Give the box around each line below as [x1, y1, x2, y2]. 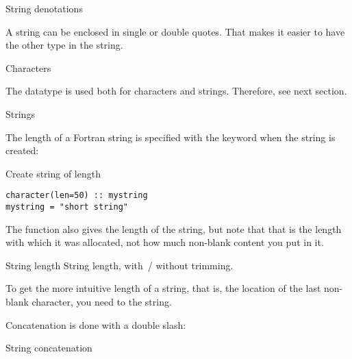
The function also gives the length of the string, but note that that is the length [5, 221, 342, 236]
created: [5, 143, 39, 158]
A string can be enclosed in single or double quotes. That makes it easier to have [5, 24, 345, 38]
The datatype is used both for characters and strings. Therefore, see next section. [5, 84, 347, 98]
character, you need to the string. [32, 295, 172, 309]
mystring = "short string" [5, 202, 128, 212]
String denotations [5, 1, 83, 15]
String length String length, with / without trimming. [5, 258, 234, 272]
